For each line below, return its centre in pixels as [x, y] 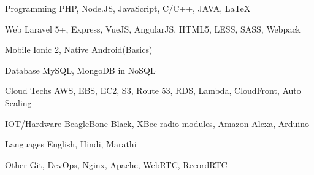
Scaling [18, 102]
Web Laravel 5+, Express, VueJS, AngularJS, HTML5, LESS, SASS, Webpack [153, 29]
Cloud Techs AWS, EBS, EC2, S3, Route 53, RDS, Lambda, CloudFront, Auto [153, 91]
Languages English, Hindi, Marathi [71, 144]
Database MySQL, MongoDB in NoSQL [80, 70]
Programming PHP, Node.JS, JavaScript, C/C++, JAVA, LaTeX [128, 8]
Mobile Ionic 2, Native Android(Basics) [79, 49]
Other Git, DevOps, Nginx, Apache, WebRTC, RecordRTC [116, 164]
